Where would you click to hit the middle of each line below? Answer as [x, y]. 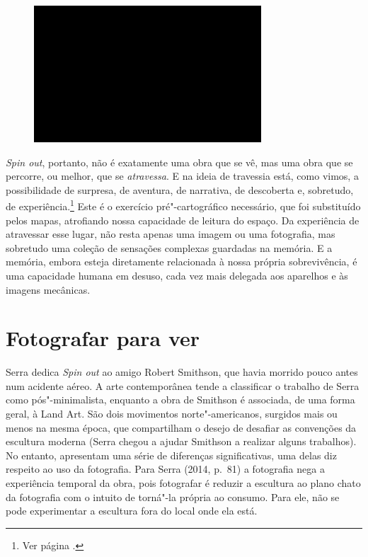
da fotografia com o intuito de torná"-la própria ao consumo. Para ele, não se [173, 496]
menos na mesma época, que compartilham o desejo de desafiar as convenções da [181, 427]
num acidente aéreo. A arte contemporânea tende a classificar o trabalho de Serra [183, 385]
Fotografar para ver [103, 338]
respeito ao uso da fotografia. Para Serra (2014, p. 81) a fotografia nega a [165, 469]
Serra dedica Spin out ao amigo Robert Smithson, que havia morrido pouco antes [182, 372]
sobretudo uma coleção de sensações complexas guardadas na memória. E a [169, 247]
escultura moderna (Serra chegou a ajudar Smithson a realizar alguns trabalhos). [181, 441]
